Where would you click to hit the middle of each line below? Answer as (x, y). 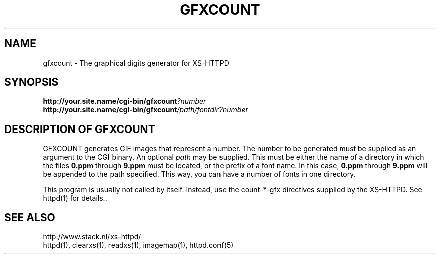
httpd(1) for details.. (75, 198)
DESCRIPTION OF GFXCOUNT (80, 129)
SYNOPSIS (31, 82)
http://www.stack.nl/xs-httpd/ (92, 237)
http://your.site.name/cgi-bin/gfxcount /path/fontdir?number (145, 110)
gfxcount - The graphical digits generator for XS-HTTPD (136, 63)
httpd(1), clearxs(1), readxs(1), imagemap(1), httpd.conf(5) (138, 245)
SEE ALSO (30, 217)
